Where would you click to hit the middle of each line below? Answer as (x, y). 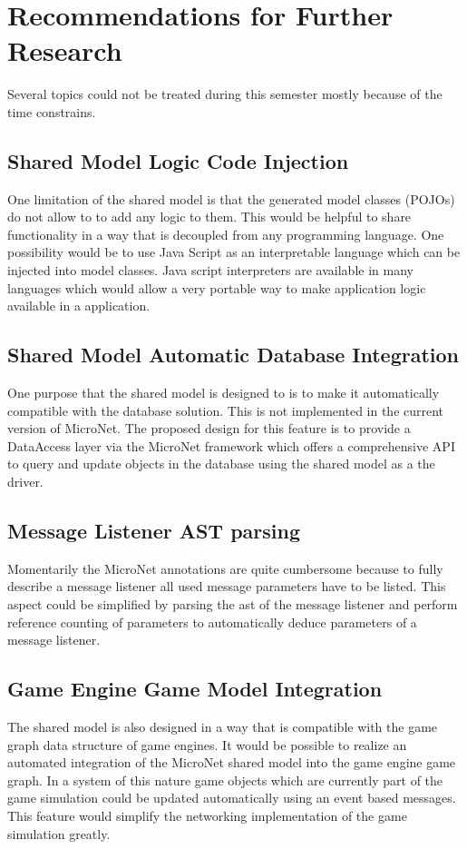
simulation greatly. (59, 833)
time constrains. (52, 111)
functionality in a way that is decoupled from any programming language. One (226, 234)
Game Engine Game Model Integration (195, 689)
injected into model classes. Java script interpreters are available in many (210, 270)
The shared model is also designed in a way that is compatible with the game (223, 726)
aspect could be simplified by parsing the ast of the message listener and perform (233, 604)
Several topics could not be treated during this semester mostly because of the (225, 94)
